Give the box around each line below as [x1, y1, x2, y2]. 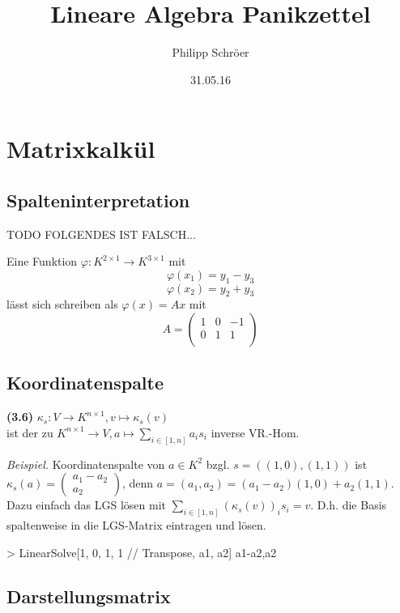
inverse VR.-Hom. [211, 424, 300, 441]
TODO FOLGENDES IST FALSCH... [6, 225, 196, 242]
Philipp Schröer [172, 44, 249, 61]
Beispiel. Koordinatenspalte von [6, 455, 165, 472]
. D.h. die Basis [310, 496, 387, 513]
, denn [121, 475, 154, 492]
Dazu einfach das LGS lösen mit [6, 496, 167, 513]
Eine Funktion [6, 253, 78, 270]
